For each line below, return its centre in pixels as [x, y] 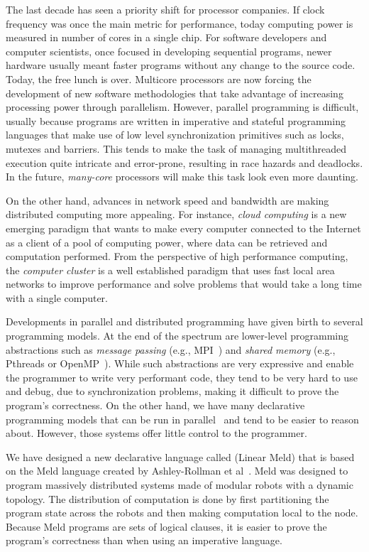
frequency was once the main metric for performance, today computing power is [180, 23]
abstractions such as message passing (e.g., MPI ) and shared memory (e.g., [171, 349]
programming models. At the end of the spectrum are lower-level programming [177, 336]
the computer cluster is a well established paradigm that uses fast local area [170, 270]
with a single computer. [57, 297]
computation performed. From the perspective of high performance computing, [177, 256]
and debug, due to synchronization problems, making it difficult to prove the [172, 391]
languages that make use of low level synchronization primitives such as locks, [175, 135]
